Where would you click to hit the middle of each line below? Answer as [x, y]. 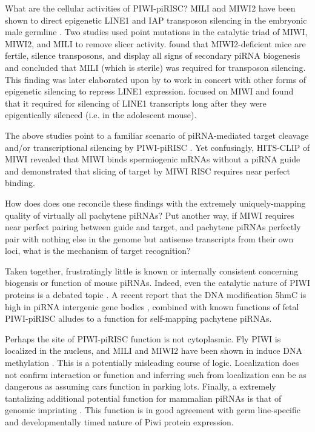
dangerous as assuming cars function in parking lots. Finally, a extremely [141, 386]
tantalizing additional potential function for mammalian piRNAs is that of [143, 398]
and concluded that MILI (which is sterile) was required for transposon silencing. [155, 67]
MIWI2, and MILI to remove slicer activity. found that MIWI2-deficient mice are [155, 43]
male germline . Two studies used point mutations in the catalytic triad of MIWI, [156, 32]
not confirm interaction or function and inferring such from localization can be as [156, 374]
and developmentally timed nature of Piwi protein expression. [119, 422]
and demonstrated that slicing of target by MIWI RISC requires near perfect [148, 171]
